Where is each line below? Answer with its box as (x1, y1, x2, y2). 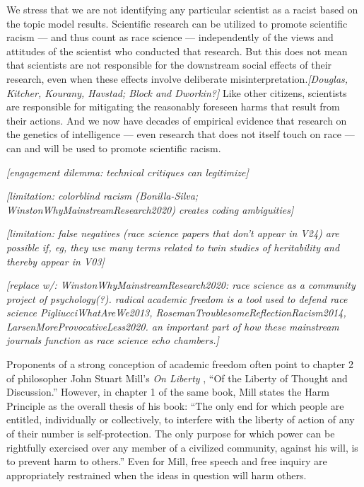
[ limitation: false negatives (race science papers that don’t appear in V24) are (6, 226, 339, 241)
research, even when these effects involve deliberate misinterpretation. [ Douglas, (6, 71, 348, 86)
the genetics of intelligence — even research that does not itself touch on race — (6, 127, 355, 142)
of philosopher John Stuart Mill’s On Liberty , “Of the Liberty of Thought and (6, 370, 348, 385)
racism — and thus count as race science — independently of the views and (6, 30, 334, 45)
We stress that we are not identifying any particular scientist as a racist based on (6, 2, 358, 16)
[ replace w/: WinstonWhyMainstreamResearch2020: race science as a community (6, 277, 356, 292)
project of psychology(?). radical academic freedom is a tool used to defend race (6, 291, 348, 306)
